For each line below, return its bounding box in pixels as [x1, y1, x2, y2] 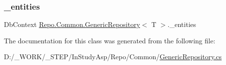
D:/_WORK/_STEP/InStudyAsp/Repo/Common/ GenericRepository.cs [4, 52, 222, 62]
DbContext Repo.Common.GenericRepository [4, 19, 140, 29]
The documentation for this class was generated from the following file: [4, 35, 215, 45]
